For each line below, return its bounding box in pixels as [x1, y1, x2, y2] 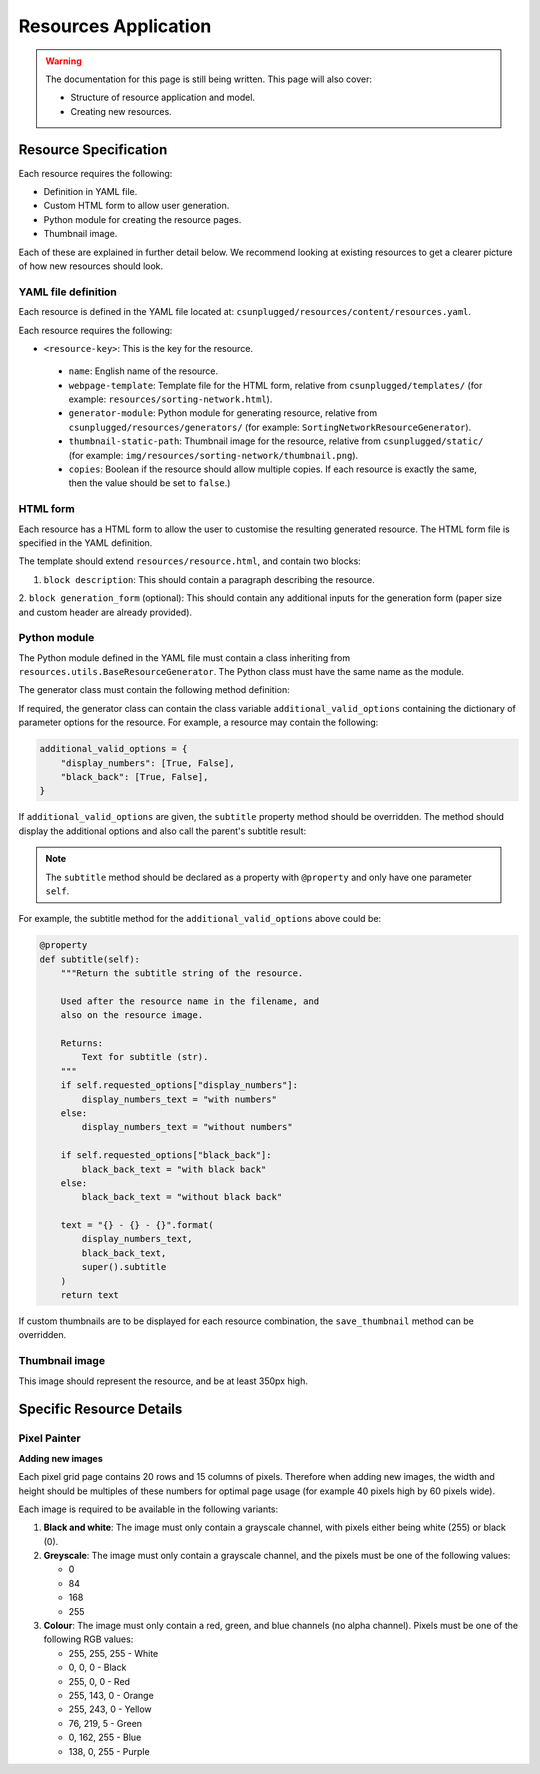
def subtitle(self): [39, 953, 140, 965]
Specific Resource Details [18, 1401, 183, 1418]
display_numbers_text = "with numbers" [81, 1093, 277, 1105]
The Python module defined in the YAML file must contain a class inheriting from [18, 651, 350, 664]
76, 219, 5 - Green [68, 1717, 143, 1729]
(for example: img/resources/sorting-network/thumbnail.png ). [68, 449, 359, 461]
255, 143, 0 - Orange [68, 1689, 154, 1701]
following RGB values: [43, 1633, 134, 1645]
